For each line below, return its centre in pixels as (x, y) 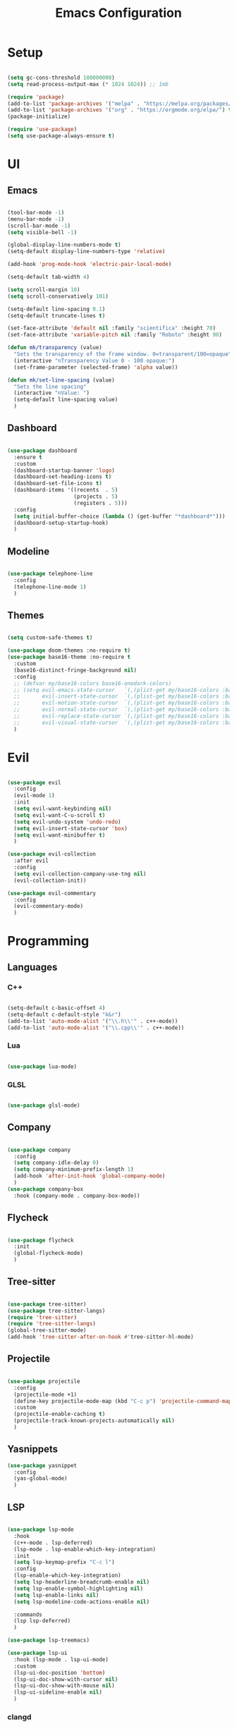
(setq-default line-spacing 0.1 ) (56, 309)
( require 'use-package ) (42, 129)
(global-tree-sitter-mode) (47, 1330)
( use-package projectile (44, 1381)
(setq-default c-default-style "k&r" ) (64, 1014)
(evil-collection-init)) (50, 880)
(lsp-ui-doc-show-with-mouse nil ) (64, 1686)
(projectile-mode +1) (45, 1395)
